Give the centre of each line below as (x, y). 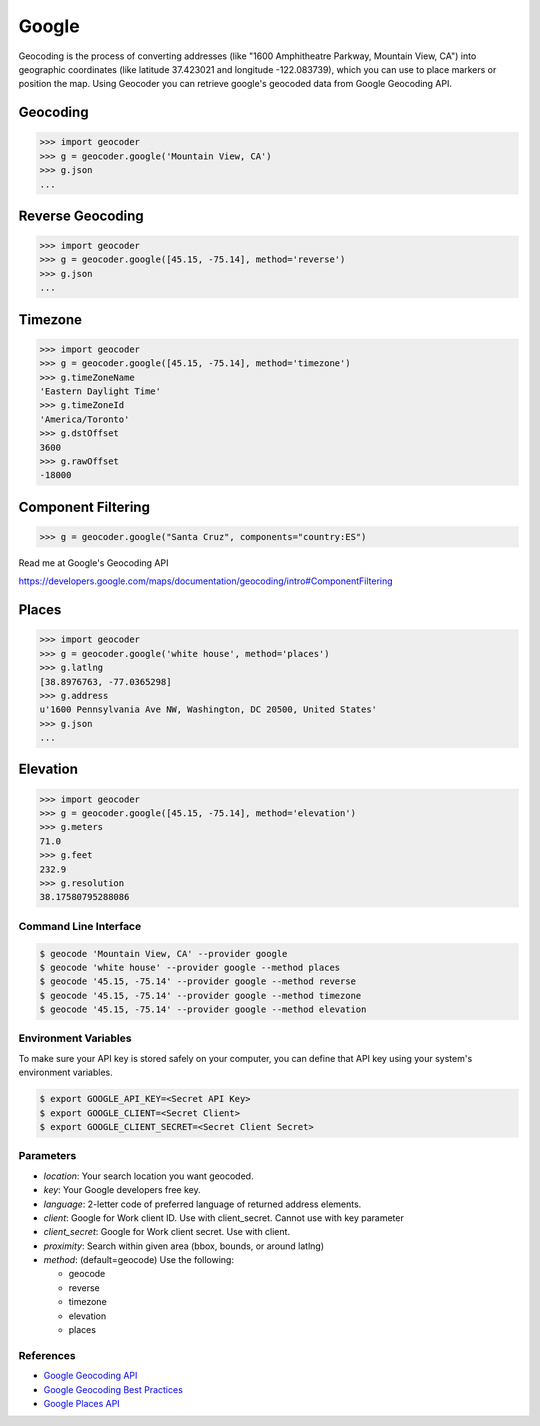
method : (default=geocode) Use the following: (139, 1260)
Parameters (47, 1156)
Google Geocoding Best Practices (113, 1389)
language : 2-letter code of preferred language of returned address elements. (202, 1204)
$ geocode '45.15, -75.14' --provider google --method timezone (200, 995)
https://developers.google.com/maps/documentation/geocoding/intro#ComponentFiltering (206, 581)
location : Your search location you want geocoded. (148, 1176)
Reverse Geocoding (81, 215)
